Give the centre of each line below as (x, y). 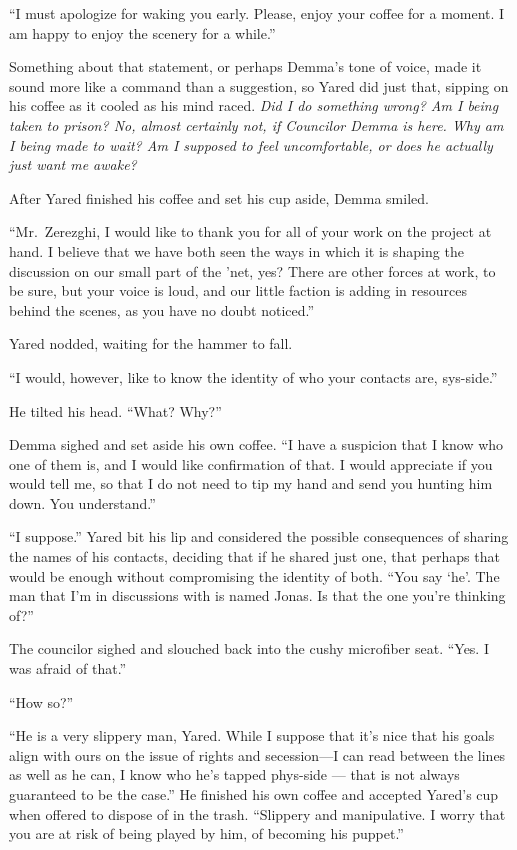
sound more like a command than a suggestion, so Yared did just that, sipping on (259, 85)
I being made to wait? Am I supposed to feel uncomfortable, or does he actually (251, 144)
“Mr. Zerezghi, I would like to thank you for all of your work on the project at (250, 231)
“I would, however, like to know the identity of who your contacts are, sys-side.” (253, 376)
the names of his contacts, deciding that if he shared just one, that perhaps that (254, 556)
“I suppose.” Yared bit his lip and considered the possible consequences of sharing (259, 536)
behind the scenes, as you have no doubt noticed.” (162, 309)
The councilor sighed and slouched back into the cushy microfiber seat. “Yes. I (249, 648)
